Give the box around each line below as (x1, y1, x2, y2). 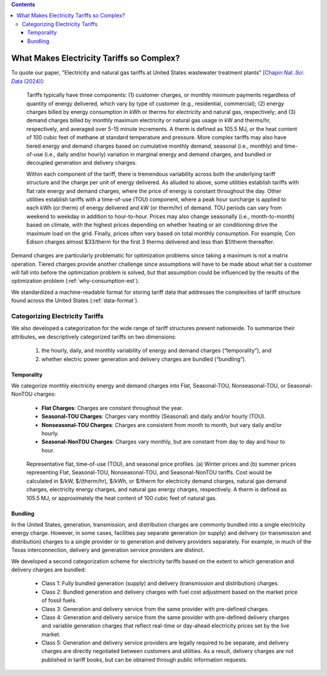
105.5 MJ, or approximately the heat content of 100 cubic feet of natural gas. (26, 494, 217, 502)
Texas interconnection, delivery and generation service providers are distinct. (11, 546, 205, 554)
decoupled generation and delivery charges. (26, 159, 137, 167)
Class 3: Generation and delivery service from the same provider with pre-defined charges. (41, 605, 269, 612)
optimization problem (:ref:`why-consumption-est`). (11, 277, 140, 285)
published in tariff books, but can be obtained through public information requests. (41, 656, 248, 663)
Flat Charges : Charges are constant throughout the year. (41, 404, 183, 411)
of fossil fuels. (41, 597, 77, 604)
